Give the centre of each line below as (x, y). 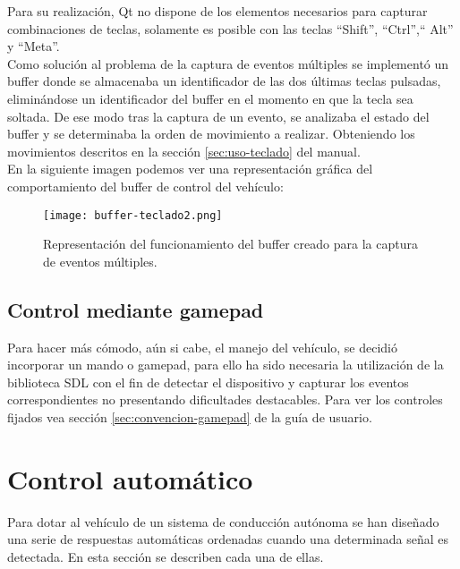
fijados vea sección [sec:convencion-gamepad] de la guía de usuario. (190, 416)
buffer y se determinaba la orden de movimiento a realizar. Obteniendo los (211, 134)
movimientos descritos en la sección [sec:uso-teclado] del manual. (184, 151)
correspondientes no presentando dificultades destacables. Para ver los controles (225, 399)
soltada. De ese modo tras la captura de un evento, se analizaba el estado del (218, 116)
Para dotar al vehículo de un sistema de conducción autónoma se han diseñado (223, 521)
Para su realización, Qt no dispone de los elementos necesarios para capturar (217, 11)
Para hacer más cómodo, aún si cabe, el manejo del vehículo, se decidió (203, 347)
